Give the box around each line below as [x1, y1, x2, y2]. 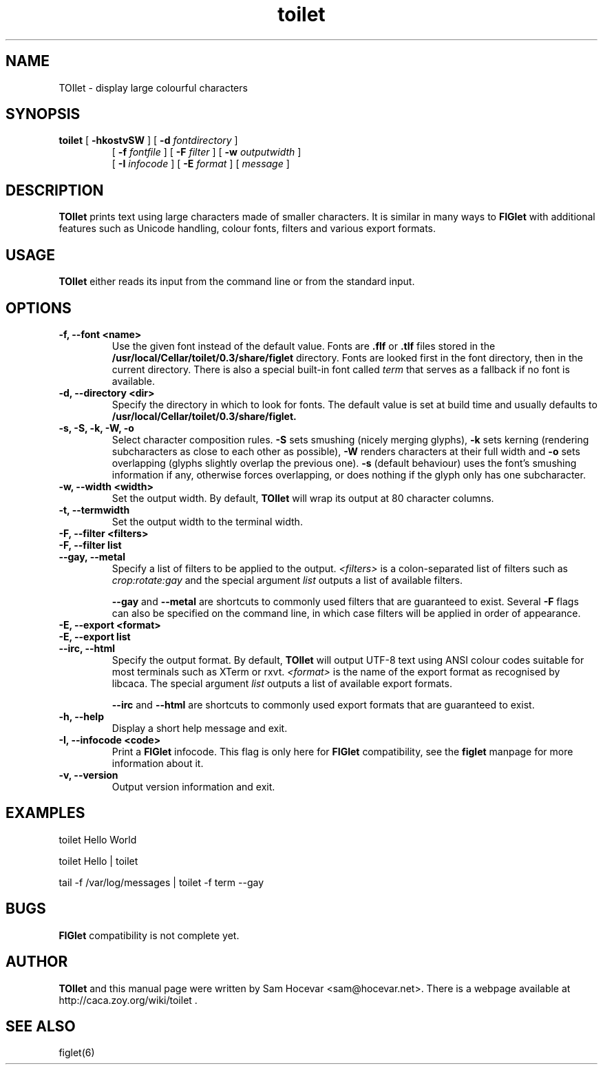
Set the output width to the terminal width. [112, 515, 303, 527]
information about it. [112, 757, 204, 769]
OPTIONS [6, 299, 72, 317]
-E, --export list [59, 630, 131, 642]
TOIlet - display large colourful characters [59, 81, 248, 94]
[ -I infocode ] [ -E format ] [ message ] [112, 158, 290, 170]
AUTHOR [6, 953, 68, 971]
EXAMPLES [6, 804, 85, 822]
